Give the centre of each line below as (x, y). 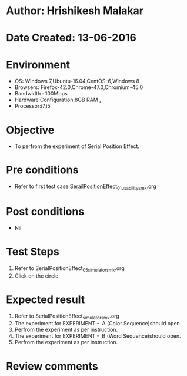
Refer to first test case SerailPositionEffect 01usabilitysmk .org (86, 187)
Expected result (46, 299)
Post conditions (45, 212)
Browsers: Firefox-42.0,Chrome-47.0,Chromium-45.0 (79, 87)
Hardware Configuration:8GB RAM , (58, 100)
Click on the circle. (37, 276)
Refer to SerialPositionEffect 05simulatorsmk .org (69, 268)
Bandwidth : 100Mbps (41, 94)
